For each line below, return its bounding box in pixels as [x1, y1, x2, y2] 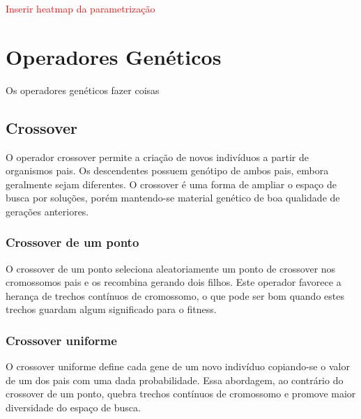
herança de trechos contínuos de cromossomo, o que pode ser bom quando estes [6, 288, 344, 303]
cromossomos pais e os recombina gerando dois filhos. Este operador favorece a [6, 275, 341, 289]
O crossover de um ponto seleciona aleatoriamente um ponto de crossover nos [6, 261, 336, 275]
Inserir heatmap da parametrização [6, 1, 155, 15]
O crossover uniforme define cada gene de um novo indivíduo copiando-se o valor [6, 359, 350, 374]
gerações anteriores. [6, 204, 89, 218]
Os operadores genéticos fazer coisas [6, 82, 160, 97]
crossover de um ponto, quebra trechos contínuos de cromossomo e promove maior [6, 386, 356, 401]
